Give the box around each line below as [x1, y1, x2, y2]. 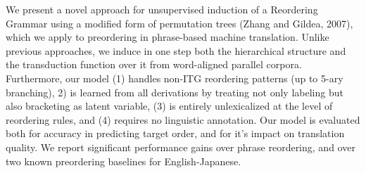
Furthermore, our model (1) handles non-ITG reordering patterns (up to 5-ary [6, 70, 343, 85]
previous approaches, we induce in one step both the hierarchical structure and [6, 43, 346, 58]
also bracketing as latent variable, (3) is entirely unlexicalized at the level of [6, 98, 333, 113]
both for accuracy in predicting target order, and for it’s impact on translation [6, 126, 345, 141]
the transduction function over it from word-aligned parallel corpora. [6, 57, 302, 72]
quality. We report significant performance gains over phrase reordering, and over [6, 139, 355, 154]
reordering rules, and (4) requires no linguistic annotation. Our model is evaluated [6, 112, 360, 127]
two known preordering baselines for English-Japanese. [6, 153, 241, 168]
